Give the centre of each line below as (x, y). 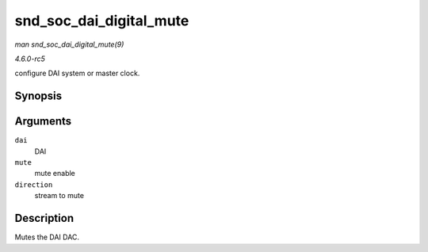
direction (34, 185)
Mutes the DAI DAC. (47, 237)
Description (44, 218)
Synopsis (38, 96)
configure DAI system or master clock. (77, 73)
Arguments (43, 122)
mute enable (55, 174)
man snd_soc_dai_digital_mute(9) (69, 44)
